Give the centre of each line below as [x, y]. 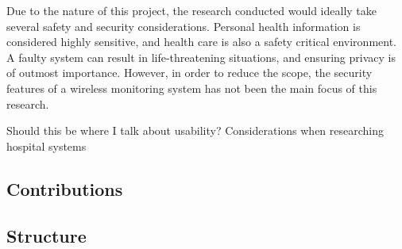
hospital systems [46, 146]
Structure [46, 235]
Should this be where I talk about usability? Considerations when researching [195, 130]
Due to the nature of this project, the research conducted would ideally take [192, 10]
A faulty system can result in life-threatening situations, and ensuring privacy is [201, 57]
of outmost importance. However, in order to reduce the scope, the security [189, 73]
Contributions [65, 188]
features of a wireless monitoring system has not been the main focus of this [192, 88]
